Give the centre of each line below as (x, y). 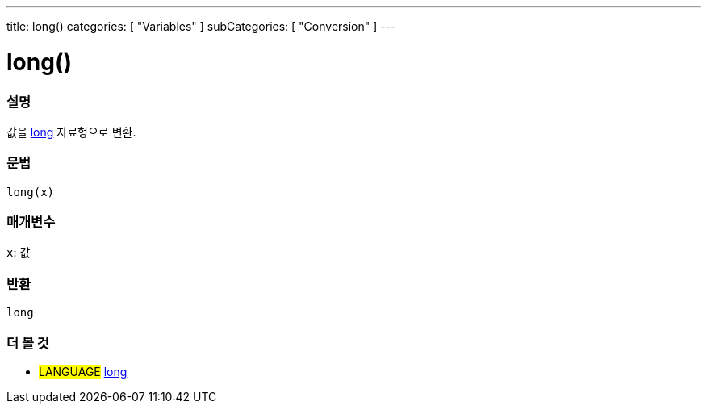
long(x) (31, 192)
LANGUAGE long (83, 371)
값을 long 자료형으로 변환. (71, 132)
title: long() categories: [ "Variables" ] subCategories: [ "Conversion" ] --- (201, 26)
